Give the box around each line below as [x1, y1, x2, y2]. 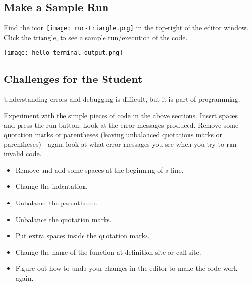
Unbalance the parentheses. [15, 198, 97, 208]
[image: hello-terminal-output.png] [4, 49, 123, 57]
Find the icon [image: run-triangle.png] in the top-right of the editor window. [4, 22, 249, 33]
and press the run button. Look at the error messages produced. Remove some [4, 120, 239, 130]
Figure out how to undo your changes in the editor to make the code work [15, 263, 238, 273]
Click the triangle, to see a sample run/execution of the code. [4, 32, 188, 42]
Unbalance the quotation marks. [15, 214, 112, 224]
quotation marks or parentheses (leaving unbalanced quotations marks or [4, 129, 223, 140]
